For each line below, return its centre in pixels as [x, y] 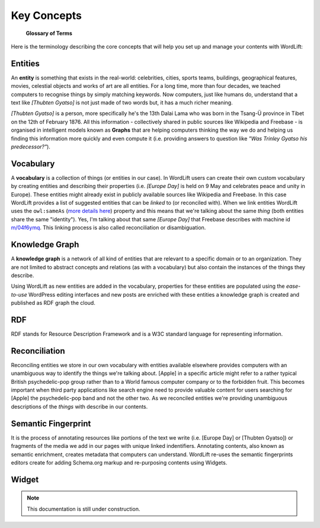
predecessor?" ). [31, 147]
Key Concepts [47, 15]
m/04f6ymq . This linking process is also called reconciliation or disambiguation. [108, 228]
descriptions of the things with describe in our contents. [79, 406]
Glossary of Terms [49, 33]
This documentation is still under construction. [84, 509]
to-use [19, 294]
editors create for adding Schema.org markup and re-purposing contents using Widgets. [119, 462]
